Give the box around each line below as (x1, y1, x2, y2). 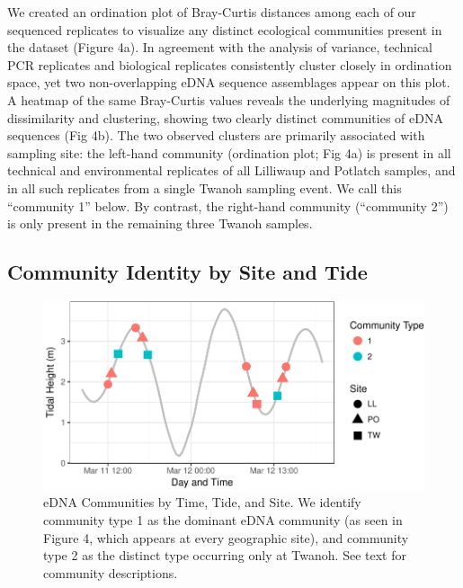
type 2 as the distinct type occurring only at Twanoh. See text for (43, 546, 406, 565)
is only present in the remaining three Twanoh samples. (7, 214, 313, 233)
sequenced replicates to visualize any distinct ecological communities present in (7, 20, 442, 39)
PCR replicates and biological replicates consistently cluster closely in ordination (7, 55, 452, 74)
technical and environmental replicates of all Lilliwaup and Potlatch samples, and (7, 161, 456, 180)
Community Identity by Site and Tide (7, 258, 368, 286)
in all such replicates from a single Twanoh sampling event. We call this (7, 178, 402, 197)
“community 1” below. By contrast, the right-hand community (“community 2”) (7, 196, 449, 215)
